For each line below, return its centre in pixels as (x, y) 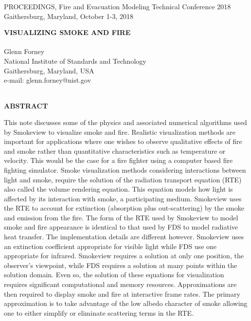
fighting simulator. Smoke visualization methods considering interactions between (125, 169)
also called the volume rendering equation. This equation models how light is (118, 189)
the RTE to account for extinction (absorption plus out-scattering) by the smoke (124, 208)
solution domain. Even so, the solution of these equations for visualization (114, 275)
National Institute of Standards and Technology (75, 61)
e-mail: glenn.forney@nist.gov (48, 80)
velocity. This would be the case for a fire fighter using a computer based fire (118, 160)
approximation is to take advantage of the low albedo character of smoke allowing (126, 303)
